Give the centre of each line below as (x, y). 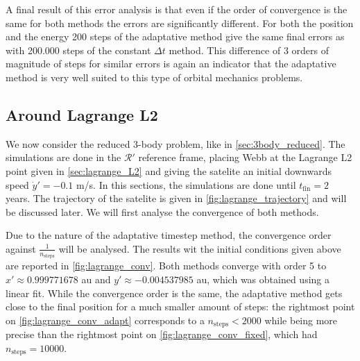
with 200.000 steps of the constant (78, 50)
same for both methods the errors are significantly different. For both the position (180, 23)
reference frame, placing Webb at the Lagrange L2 (245, 157)
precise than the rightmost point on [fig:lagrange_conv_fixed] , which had (162, 334)
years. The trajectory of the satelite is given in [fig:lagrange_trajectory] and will (176, 198)
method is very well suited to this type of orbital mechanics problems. (154, 77)
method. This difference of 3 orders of (249, 50)
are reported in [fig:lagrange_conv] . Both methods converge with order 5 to (166, 266)
